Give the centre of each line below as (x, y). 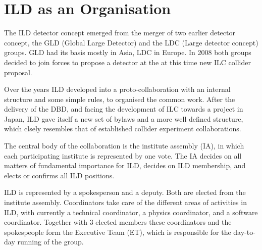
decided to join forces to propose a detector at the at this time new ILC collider (127, 62)
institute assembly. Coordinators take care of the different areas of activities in (125, 202)
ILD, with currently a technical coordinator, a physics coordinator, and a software (131, 212)
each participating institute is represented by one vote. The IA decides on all (123, 155)
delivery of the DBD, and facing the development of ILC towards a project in (124, 109)
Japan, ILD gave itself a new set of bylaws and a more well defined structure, (124, 118)
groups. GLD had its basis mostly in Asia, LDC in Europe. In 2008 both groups (128, 52)
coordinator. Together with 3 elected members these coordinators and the (118, 222)
